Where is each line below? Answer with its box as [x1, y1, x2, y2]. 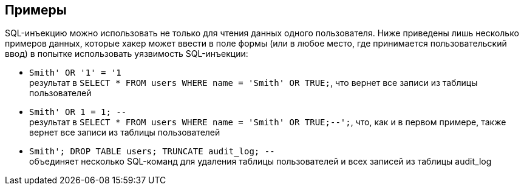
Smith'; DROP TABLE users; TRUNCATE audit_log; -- [29, 146, 275, 157]
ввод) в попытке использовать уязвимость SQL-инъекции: [5, 48, 248, 59]
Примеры [5, 2, 67, 18]
